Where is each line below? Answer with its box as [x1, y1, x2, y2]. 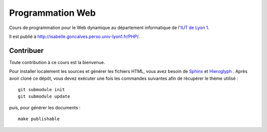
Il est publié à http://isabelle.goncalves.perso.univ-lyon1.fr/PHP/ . [9, 33, 140, 39]
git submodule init [18, 87, 65, 93]
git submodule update [18, 94, 70, 99]
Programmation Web [9, 7, 96, 18]
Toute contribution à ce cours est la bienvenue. [9, 59, 105, 65]
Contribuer [9, 46, 44, 55]
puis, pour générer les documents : [9, 104, 81, 110]
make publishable [18, 116, 60, 122]
